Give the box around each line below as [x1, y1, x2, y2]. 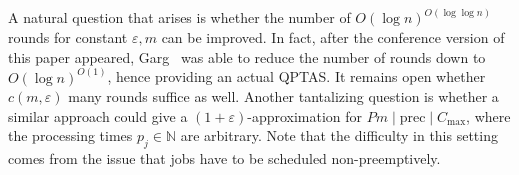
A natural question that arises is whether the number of [8, 7, 351, 28]
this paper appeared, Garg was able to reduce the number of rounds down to [8, 46, 486, 67]
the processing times [8, 125, 133, 146]
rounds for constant [8, 27, 128, 48]
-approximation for [247, 105, 363, 126]
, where [466, 105, 511, 126]
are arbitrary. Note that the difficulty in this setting [180, 125, 498, 146]
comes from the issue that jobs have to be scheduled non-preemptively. [8, 148, 441, 169]
